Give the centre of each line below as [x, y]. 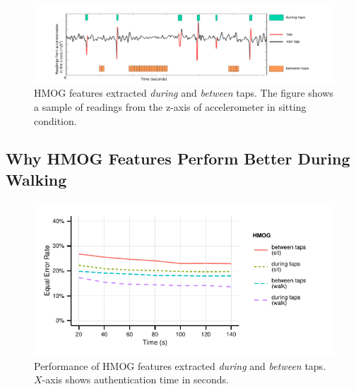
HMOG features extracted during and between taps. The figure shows [184, 93]
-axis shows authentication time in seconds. [136, 379]
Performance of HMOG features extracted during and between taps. [180, 365]
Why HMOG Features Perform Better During [178, 158]
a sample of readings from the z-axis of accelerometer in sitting [170, 106]
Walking [36, 179]
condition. [55, 120]
